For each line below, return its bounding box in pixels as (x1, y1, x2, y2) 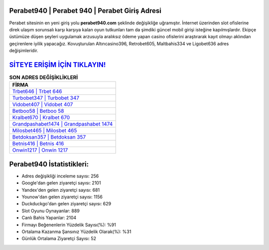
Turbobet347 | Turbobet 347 (12, 94, 80, 101)
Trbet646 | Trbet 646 (12, 88, 62, 95)
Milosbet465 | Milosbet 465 (12, 127, 77, 134)
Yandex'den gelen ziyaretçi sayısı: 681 (21, 187, 100, 193)
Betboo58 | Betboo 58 (12, 107, 64, 114)
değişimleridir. (9, 48, 38, 54)
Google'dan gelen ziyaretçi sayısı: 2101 (21, 180, 101, 186)
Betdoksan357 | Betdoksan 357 (12, 134, 86, 141)
